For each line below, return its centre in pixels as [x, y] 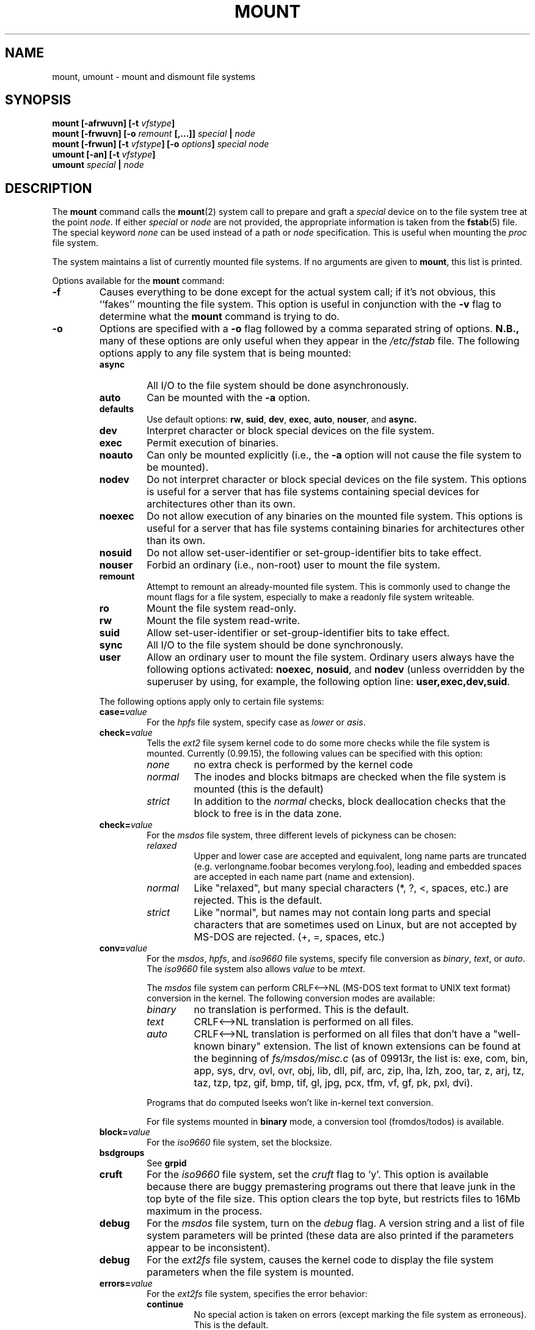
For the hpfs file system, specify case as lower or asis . [256, 722]
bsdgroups [122, 1153]
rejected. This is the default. [258, 900]
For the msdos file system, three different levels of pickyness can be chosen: [301, 835]
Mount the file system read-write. [224, 621]
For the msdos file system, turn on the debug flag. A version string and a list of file [336, 1223]
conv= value [123, 948]
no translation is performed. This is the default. [301, 1010]
